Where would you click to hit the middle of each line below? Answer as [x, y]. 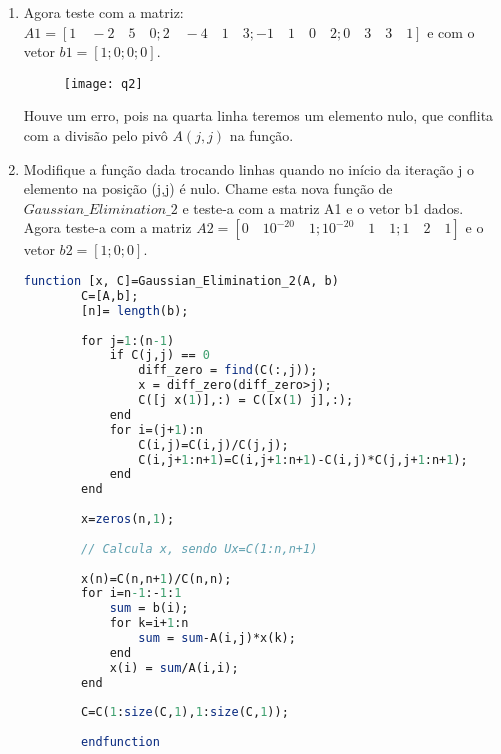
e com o [451, 31]
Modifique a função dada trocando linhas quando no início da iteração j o [248, 168]
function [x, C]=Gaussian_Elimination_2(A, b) [181, 281]
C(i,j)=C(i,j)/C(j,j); [213, 444]
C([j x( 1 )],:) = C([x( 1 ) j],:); [246, 400]
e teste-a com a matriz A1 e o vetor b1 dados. [323, 207]
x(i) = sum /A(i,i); [174, 667]
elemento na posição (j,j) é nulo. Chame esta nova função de [208, 188]
